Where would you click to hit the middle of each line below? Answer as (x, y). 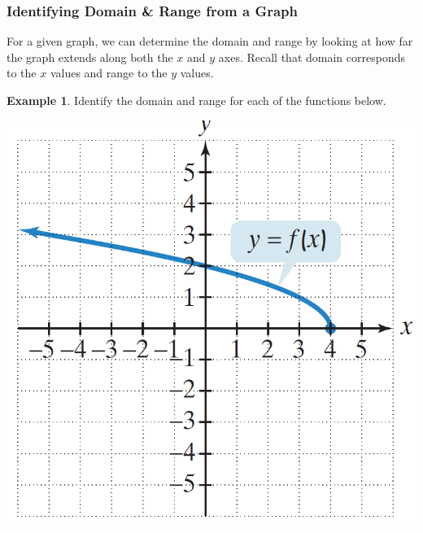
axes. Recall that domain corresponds (312, 57)
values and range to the (109, 73)
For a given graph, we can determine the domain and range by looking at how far (210, 41)
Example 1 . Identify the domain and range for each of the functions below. (196, 100)
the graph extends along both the (90, 57)
